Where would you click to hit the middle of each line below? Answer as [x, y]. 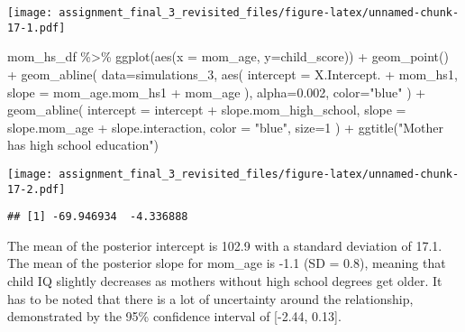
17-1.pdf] [36, 28]
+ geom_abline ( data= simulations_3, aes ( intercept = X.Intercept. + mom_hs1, [232, 74]
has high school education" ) [83, 145]
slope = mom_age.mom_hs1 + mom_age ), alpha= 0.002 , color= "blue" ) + [217, 92]
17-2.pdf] [36, 189]
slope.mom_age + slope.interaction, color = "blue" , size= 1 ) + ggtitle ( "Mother [226, 127]
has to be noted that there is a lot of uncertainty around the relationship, [210, 298]
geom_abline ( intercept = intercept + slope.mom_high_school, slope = [207, 110]
